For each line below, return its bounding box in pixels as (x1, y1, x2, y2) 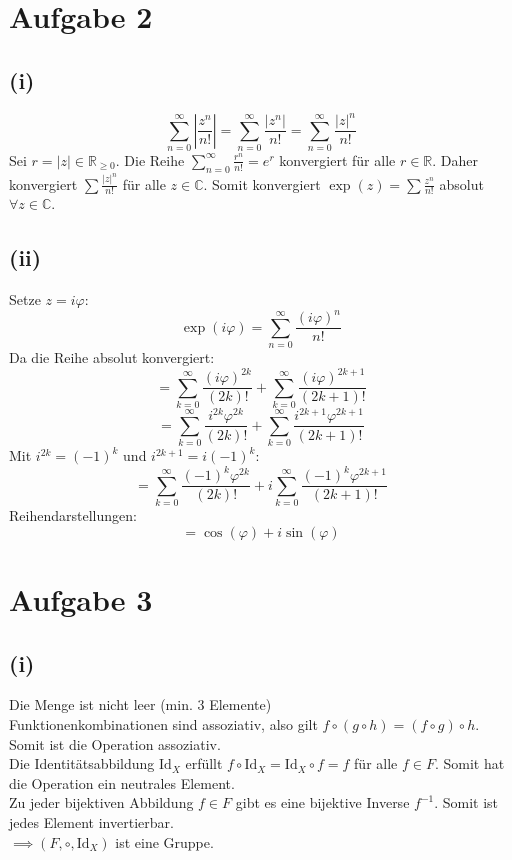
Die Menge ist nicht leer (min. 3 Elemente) (9, 694, 272, 715)
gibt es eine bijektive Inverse (235, 792, 410, 813)
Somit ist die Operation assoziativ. (9, 733, 221, 754)
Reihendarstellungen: (9, 505, 137, 526)
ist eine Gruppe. (115, 831, 214, 852)
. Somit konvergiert (203, 173, 321, 194)
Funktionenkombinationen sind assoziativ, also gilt (9, 713, 318, 734)
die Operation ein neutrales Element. (9, 772, 235, 793)
